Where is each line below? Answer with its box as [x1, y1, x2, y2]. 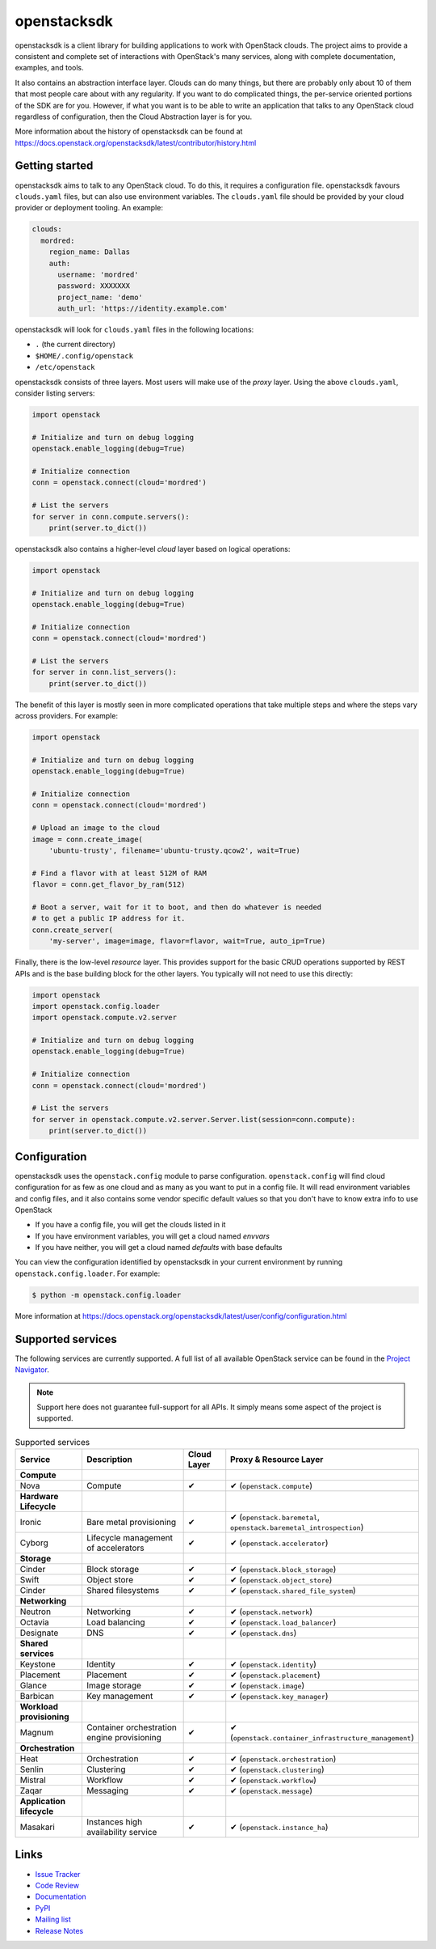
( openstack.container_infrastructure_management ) [230, 1732, 415, 1744]
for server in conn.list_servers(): [31, 667, 178, 677]
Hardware [19, 1491, 59, 1502]
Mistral [19, 1774, 46, 1786]
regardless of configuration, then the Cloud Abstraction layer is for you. [15, 112, 253, 121]
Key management [86, 1691, 153, 1702]
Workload [19, 1701, 59, 1713]
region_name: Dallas [48, 248, 131, 256]
